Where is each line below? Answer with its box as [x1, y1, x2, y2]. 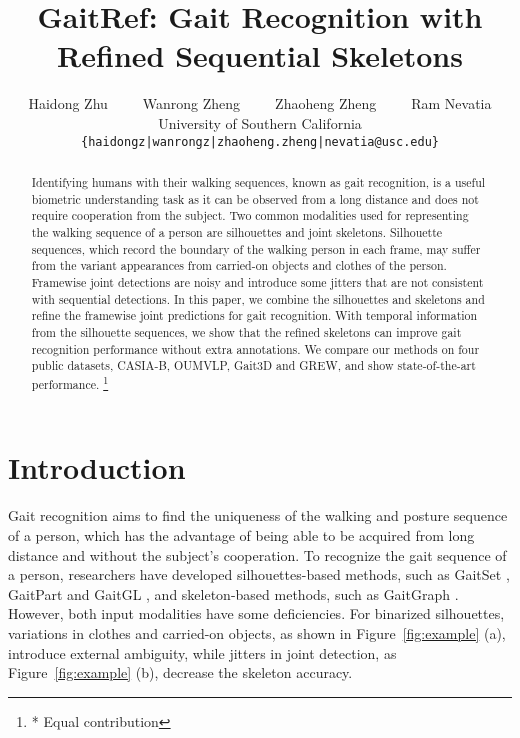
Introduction [8, 447, 186, 488]
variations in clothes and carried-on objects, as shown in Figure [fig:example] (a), [8, 622, 506, 643]
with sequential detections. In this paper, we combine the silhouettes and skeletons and [31, 290, 485, 307]
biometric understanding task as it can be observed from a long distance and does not [31, 190, 479, 207]
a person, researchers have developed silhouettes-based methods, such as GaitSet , [8, 564, 510, 585]
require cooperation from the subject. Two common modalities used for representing [31, 207, 469, 224]
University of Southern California [158, 112, 362, 133]
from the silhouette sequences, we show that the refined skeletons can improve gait [31, 323, 462, 340]
